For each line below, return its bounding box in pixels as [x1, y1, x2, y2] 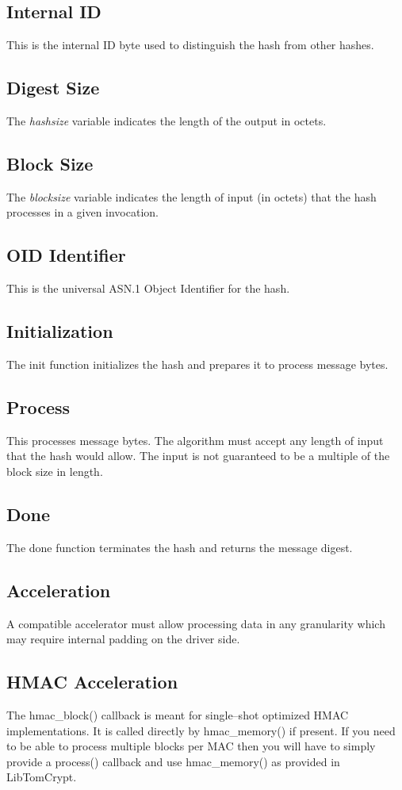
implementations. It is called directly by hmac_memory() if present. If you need [6, 722, 396, 738]
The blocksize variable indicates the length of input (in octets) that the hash [6, 188, 377, 205]
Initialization [6, 319, 113, 343]
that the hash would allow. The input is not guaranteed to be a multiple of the [6, 447, 390, 464]
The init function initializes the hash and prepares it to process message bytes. [6, 355, 389, 372]
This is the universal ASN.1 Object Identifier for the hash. [6, 280, 290, 297]
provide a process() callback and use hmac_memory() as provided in [6, 753, 340, 769]
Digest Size [6, 75, 100, 100]
